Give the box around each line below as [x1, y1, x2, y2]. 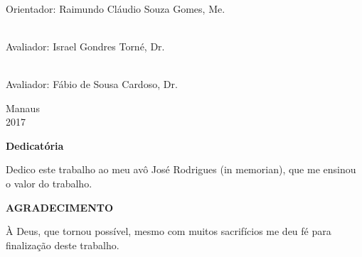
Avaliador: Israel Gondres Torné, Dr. [6, 38, 165, 53]
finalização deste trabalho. [6, 237, 119, 252]
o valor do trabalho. [6, 175, 92, 190]
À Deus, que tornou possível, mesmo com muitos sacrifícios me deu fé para [6, 224, 331, 239]
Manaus [6, 100, 40, 115]
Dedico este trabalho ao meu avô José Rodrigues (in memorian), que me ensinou [6, 162, 356, 177]
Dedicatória [6, 138, 64, 153]
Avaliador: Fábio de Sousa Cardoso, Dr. [6, 76, 178, 91]
